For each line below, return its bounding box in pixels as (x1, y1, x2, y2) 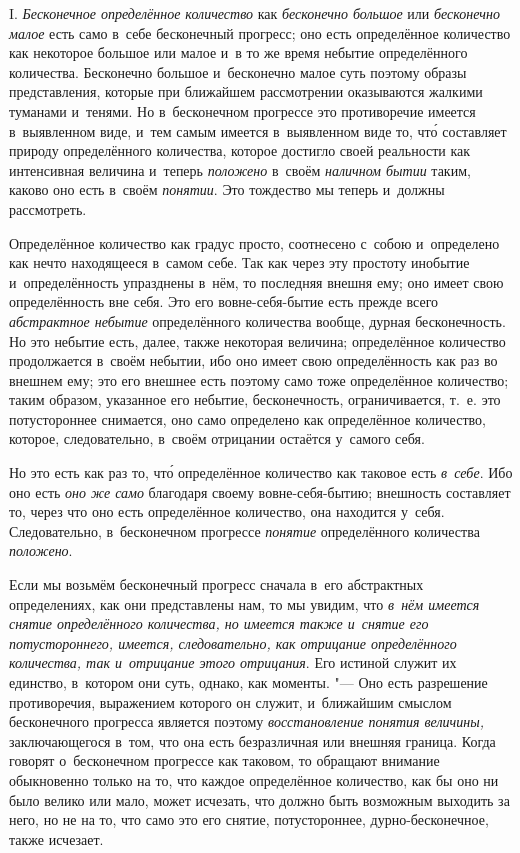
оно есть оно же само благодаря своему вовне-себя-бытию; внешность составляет (9, 481, 511, 502)
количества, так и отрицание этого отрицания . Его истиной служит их (9, 652, 457, 673)
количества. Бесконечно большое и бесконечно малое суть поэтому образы (9, 61, 467, 82)
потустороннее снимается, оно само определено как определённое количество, (9, 408, 486, 429)
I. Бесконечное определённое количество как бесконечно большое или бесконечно (9, 3, 500, 23)
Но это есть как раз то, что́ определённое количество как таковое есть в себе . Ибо (9, 462, 513, 483)
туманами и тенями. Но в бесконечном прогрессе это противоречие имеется (9, 100, 476, 121)
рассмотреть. (9, 198, 87, 219)
